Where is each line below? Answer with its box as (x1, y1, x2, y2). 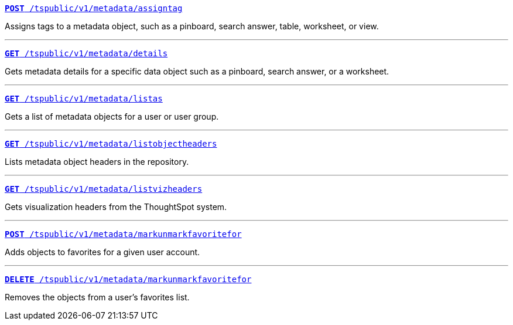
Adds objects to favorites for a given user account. (5, 247, 200, 257)
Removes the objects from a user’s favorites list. (5, 292, 190, 302)
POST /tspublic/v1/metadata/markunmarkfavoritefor (5, 229, 242, 239)
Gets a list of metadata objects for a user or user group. (5, 111, 219, 121)
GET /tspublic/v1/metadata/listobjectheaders (5, 139, 217, 148)
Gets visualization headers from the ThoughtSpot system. (5, 202, 227, 212)
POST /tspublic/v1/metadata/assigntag (5, 4, 183, 13)
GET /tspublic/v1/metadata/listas (5, 94, 163, 103)
